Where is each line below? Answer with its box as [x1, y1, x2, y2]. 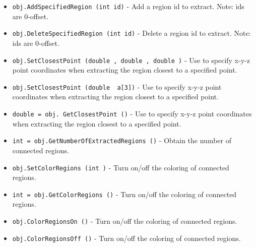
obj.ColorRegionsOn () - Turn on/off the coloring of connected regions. [12, 216, 237, 226]
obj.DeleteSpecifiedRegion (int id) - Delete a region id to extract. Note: [12, 28, 251, 38]
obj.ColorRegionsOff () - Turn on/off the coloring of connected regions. [12, 232, 241, 243]
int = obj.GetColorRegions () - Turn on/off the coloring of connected [12, 189, 237, 199]
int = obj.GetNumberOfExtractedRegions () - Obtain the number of [12, 135, 231, 146]
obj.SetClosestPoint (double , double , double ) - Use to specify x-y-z [12, 54, 250, 65]
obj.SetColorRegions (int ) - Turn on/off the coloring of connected [12, 162, 229, 172]
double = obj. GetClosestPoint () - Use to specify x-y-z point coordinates [12, 108, 252, 118]
